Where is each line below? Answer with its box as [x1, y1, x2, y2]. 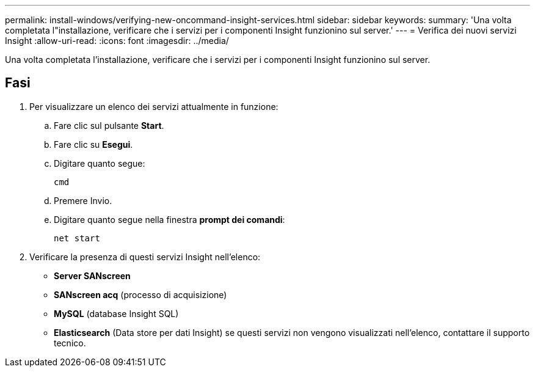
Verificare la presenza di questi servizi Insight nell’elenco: [29, 251, 261, 262]
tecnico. [54, 337, 86, 348]
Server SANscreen [54, 270, 131, 281]
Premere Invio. [54, 195, 112, 206]
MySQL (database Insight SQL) [54, 308, 179, 319]
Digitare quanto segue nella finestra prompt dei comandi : [54, 214, 285, 225]
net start [54, 233, 100, 243]
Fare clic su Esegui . [54, 139, 133, 150]
